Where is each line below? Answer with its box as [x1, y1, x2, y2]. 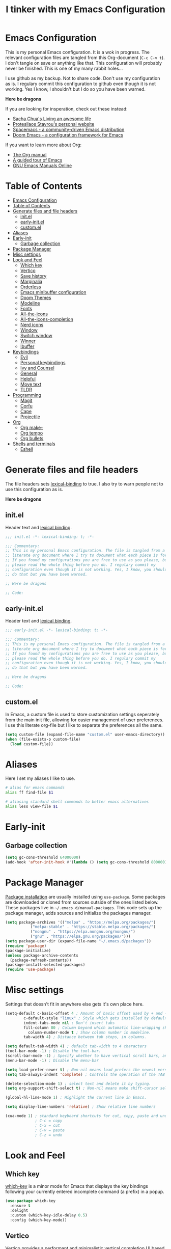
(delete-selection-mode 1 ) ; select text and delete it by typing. [5, 1081, 152, 1086]
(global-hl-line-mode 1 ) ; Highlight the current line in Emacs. [5, 1095, 147, 1100]
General [20, 370, 37, 376]
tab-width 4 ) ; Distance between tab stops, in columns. [23, 1035, 147, 1040]
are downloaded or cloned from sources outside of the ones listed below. [5, 899, 159, 905]
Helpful [20, 375, 36, 382]
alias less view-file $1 [5, 804, 58, 809]
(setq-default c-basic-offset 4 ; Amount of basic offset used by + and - [5, 1011, 167, 1016]
